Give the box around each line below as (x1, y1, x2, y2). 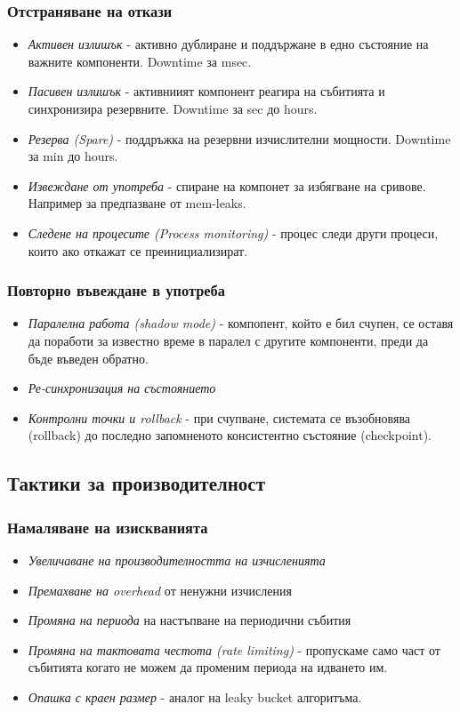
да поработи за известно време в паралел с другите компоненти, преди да (28, 331, 429, 349)
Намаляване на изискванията (7, 516, 208, 538)
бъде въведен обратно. (28, 348, 149, 367)
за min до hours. (28, 147, 118, 165)
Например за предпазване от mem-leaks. (28, 194, 246, 212)
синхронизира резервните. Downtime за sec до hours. (28, 100, 318, 117)
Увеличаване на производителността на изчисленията (28, 550, 326, 569)
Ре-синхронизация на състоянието (28, 379, 216, 397)
